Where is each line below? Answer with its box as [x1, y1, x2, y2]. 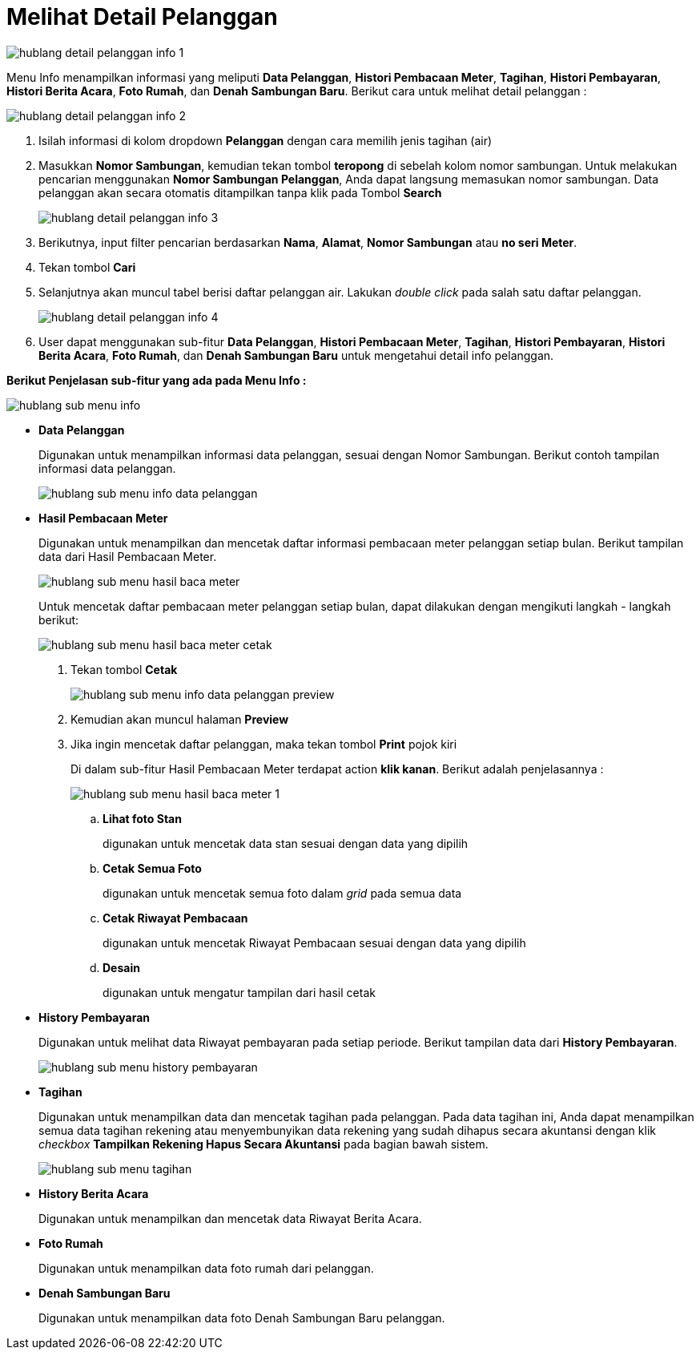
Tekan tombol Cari [38, 260, 136, 274]
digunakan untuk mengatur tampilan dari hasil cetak [103, 985, 376, 999]
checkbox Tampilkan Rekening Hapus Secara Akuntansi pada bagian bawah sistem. [38, 1136, 489, 1151]
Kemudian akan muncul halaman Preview [70, 712, 289, 726]
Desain [103, 960, 140, 975]
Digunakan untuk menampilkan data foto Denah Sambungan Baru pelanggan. [38, 1310, 445, 1325]
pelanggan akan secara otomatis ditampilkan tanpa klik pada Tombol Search [38, 185, 442, 200]
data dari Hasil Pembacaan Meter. [38, 549, 217, 563]
